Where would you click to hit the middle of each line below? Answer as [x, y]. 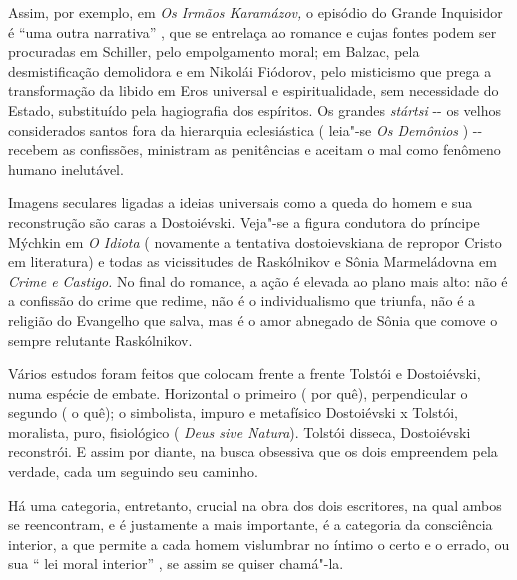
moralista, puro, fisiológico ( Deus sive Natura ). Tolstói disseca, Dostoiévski [239, 431]
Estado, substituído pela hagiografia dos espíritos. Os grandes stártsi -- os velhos [255, 109]
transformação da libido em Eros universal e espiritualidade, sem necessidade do [253, 90]
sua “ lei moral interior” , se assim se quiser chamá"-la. [176, 563]
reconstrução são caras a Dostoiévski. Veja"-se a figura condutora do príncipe [244, 221]
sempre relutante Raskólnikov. [100, 339]
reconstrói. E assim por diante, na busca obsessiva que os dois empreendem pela [253, 451]
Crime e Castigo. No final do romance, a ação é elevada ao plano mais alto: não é [258, 280]
